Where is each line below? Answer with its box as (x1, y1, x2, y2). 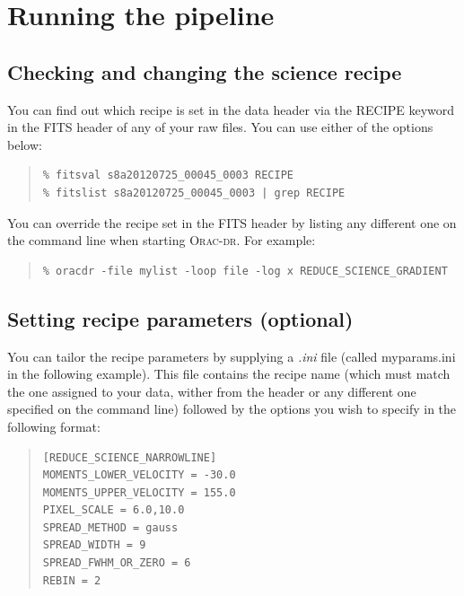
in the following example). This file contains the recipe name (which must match (7, 364, 451, 383)
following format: (7, 416, 101, 435)
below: (7, 135, 42, 153)
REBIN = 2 (42, 574, 101, 587)
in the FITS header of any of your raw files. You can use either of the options (7, 118, 433, 136)
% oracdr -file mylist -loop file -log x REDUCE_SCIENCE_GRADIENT (42, 264, 448, 277)
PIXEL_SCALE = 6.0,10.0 (42, 504, 185, 517)
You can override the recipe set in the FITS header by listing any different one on (7, 213, 457, 232)
